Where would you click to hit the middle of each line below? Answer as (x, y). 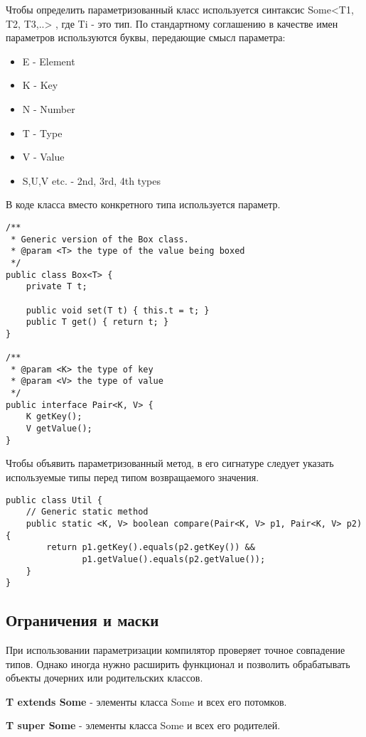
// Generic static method (87, 512)
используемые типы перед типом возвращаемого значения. (133, 477)
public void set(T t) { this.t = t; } (118, 310)
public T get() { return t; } (97, 322)
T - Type (42, 133)
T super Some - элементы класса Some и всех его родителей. (143, 725)
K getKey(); (54, 417)
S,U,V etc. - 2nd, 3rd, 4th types (91, 180)
